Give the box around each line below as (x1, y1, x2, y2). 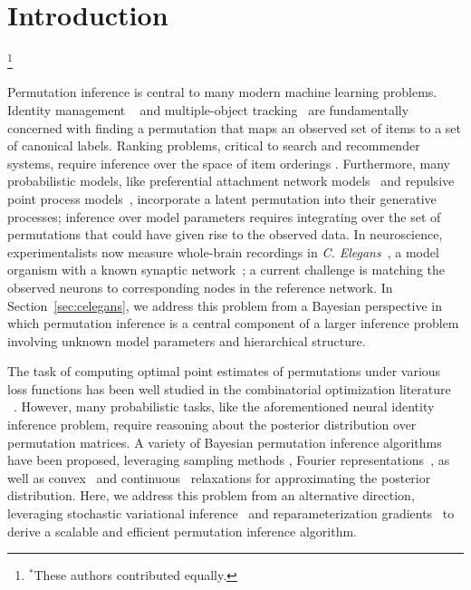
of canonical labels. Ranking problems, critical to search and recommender (7, 136, 420, 155)
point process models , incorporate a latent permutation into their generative (7, 189, 437, 208)
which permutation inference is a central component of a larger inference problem (7, 314, 459, 333)
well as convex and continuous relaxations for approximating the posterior (7, 468, 431, 487)
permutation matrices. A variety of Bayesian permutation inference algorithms (7, 432, 442, 451)
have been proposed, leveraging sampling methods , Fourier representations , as (7, 450, 450, 469)
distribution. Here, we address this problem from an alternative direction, (7, 486, 415, 505)
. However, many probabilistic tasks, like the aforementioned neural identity (14, 397, 435, 416)
